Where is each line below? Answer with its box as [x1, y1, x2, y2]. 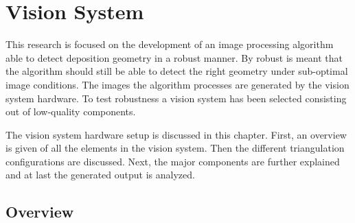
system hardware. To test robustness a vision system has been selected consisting [5, 91, 347, 105]
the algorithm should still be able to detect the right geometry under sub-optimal [5, 64, 348, 78]
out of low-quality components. [5, 104, 136, 119]
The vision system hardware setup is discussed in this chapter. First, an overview [5, 127, 347, 141]
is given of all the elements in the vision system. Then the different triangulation [5, 141, 345, 155]
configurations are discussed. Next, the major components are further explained [5, 154, 340, 168]
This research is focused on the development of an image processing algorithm [5, 37, 334, 51]
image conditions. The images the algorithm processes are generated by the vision [5, 77, 350, 91]
